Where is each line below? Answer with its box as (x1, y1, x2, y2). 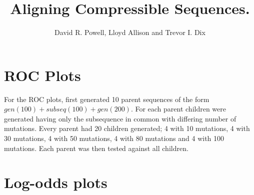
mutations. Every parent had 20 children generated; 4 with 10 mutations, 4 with (4, 123, 250, 133)
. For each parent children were (130, 103, 226, 114)
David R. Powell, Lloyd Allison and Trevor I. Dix (54, 27, 205, 37)
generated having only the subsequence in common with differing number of (4, 113, 236, 123)
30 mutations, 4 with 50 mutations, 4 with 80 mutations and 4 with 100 (4, 133, 224, 143)
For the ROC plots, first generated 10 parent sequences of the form (4, 93, 209, 104)
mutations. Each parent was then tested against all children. (4, 142, 188, 153)
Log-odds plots (4, 172, 107, 192)
